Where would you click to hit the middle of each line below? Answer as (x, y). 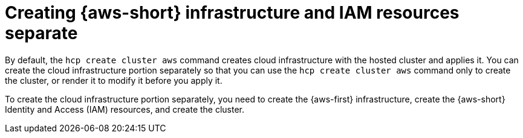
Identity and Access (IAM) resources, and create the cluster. (125, 109)
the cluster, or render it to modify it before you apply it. (114, 80)
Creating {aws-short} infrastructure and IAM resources (232, 13)
